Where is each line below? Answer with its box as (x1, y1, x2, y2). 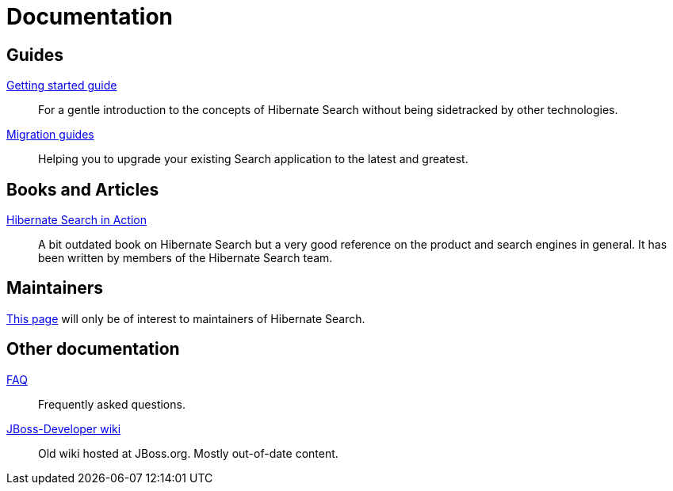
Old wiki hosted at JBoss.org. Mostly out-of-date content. (38, 446, 338, 460)
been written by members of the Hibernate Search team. (38, 251, 333, 265)
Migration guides (6, 128, 94, 142)
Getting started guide (6, 78, 117, 93)
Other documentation (6, 339, 180, 360)
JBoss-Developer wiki (6, 421, 121, 436)
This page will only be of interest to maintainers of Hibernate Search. (6, 311, 365, 325)
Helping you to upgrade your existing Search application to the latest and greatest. (38, 152, 468, 166)
